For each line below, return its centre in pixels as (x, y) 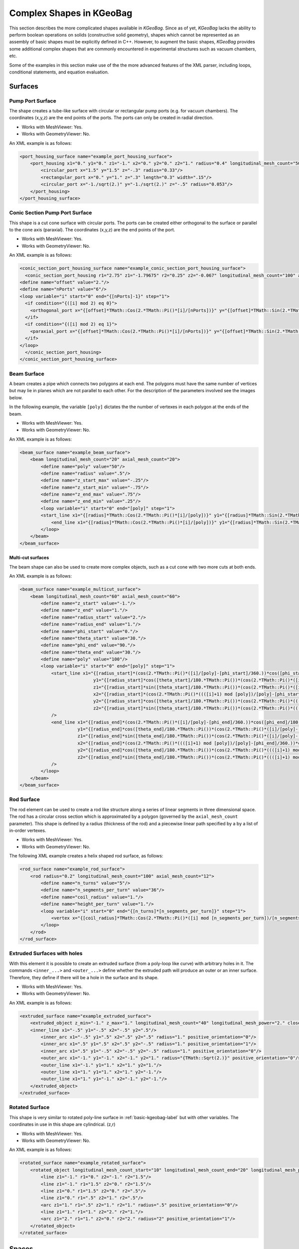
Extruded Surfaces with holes (46, 953)
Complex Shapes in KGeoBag (71, 13)
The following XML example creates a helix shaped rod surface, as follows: (86, 856)
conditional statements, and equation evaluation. (59, 72)
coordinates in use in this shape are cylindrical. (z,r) (62, 1125)
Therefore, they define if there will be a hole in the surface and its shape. (84, 977)
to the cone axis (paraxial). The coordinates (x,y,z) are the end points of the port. (92, 230)
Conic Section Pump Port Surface (51, 213)
